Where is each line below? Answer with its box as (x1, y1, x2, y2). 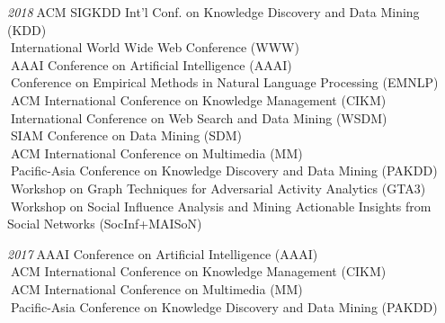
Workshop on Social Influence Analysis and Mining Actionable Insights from (10, 196, 432, 215)
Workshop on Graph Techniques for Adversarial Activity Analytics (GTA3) (10, 178, 426, 197)
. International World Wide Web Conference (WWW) (7, 38, 299, 57)
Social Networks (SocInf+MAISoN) (7, 214, 202, 233)
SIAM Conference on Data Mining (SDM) (10, 126, 243, 145)
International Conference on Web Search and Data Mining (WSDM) (10, 108, 387, 127)
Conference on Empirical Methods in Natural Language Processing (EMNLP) (10, 73, 439, 92)
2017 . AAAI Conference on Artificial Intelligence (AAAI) (7, 244, 318, 263)
